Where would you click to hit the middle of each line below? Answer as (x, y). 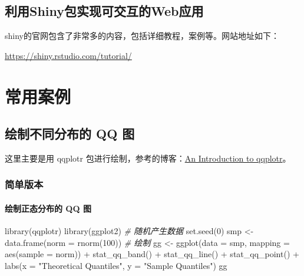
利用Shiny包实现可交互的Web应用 (104, 11)
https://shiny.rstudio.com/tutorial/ (68, 55)
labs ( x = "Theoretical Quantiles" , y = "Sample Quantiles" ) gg (116, 265)
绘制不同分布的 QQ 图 (70, 134)
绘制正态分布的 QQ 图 (48, 208)
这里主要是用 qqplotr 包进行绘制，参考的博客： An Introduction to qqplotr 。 (148, 158)
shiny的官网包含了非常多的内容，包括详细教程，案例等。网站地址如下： (142, 36)
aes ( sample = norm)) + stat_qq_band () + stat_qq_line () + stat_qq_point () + (152, 254)
